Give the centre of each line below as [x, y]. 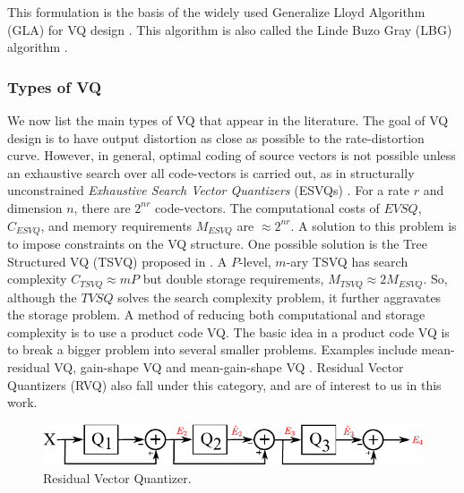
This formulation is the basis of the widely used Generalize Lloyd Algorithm [216, 12]
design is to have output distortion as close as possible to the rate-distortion [216, 137]
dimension [35, 207]
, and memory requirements [116, 225]
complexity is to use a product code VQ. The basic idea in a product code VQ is [228, 331]
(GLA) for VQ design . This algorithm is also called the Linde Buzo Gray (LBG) [230, 29]
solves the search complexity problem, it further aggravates [279, 297]
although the [42, 297]
